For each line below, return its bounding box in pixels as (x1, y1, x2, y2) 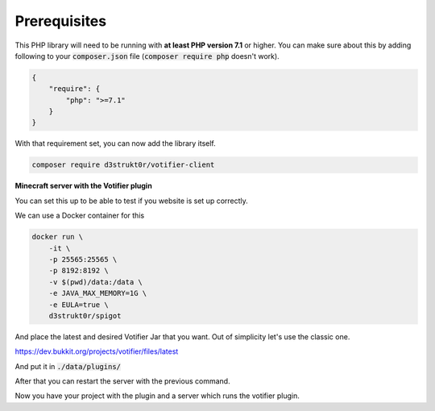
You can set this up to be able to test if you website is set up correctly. (14, 196, 249, 205)
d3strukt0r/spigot (48, 311, 122, 320)
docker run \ (31, 232, 84, 242)
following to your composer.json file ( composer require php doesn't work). (14, 51, 280, 60)
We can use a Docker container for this (14, 210, 145, 221)
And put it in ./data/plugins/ (14, 361, 121, 371)
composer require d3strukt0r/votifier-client (31, 160, 215, 169)
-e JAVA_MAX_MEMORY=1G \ (48, 289, 147, 298)
